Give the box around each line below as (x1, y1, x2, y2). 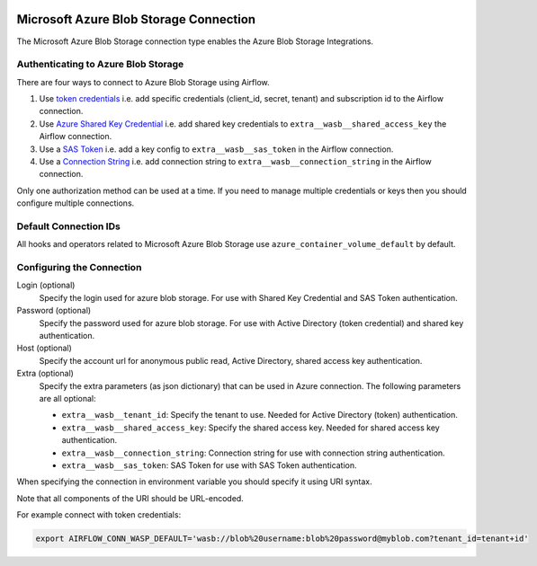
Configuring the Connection (16, 261, 142, 274)
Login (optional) (16, 279, 76, 291)
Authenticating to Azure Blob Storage (16, 58, 184, 71)
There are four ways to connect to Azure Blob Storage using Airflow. (16, 76, 270, 87)
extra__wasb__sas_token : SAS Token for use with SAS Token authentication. (61, 459, 357, 471)
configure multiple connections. (16, 198, 135, 208)
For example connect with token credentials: (16, 509, 182, 520)
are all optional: (39, 393, 96, 403)
